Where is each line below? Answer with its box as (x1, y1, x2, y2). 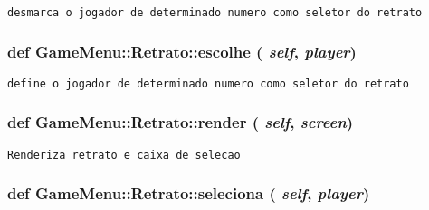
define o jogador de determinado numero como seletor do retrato (7, 77, 409, 90)
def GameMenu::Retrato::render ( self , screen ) (7, 111, 354, 133)
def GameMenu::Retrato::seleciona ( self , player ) (7, 182, 370, 205)
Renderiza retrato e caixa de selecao (7, 148, 241, 161)
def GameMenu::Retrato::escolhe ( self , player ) (7, 40, 357, 62)
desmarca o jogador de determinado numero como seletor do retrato (7, 6, 423, 19)
